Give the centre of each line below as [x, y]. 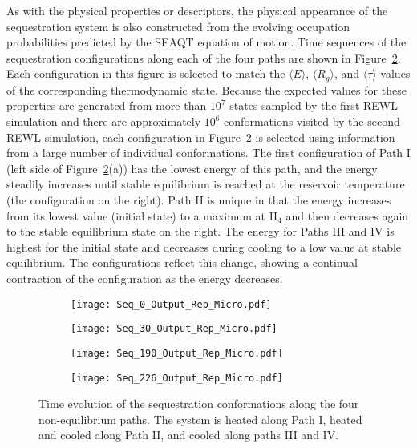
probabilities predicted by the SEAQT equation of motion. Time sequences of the [206, 42]
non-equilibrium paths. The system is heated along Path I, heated [200, 419]
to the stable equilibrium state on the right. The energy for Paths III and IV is [200, 231]
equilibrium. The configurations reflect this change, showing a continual [182, 262]
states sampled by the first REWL [314, 105]
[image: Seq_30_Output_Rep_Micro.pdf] [174, 329]
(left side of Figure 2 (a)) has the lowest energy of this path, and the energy [192, 168]
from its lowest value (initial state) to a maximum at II [142, 215]
